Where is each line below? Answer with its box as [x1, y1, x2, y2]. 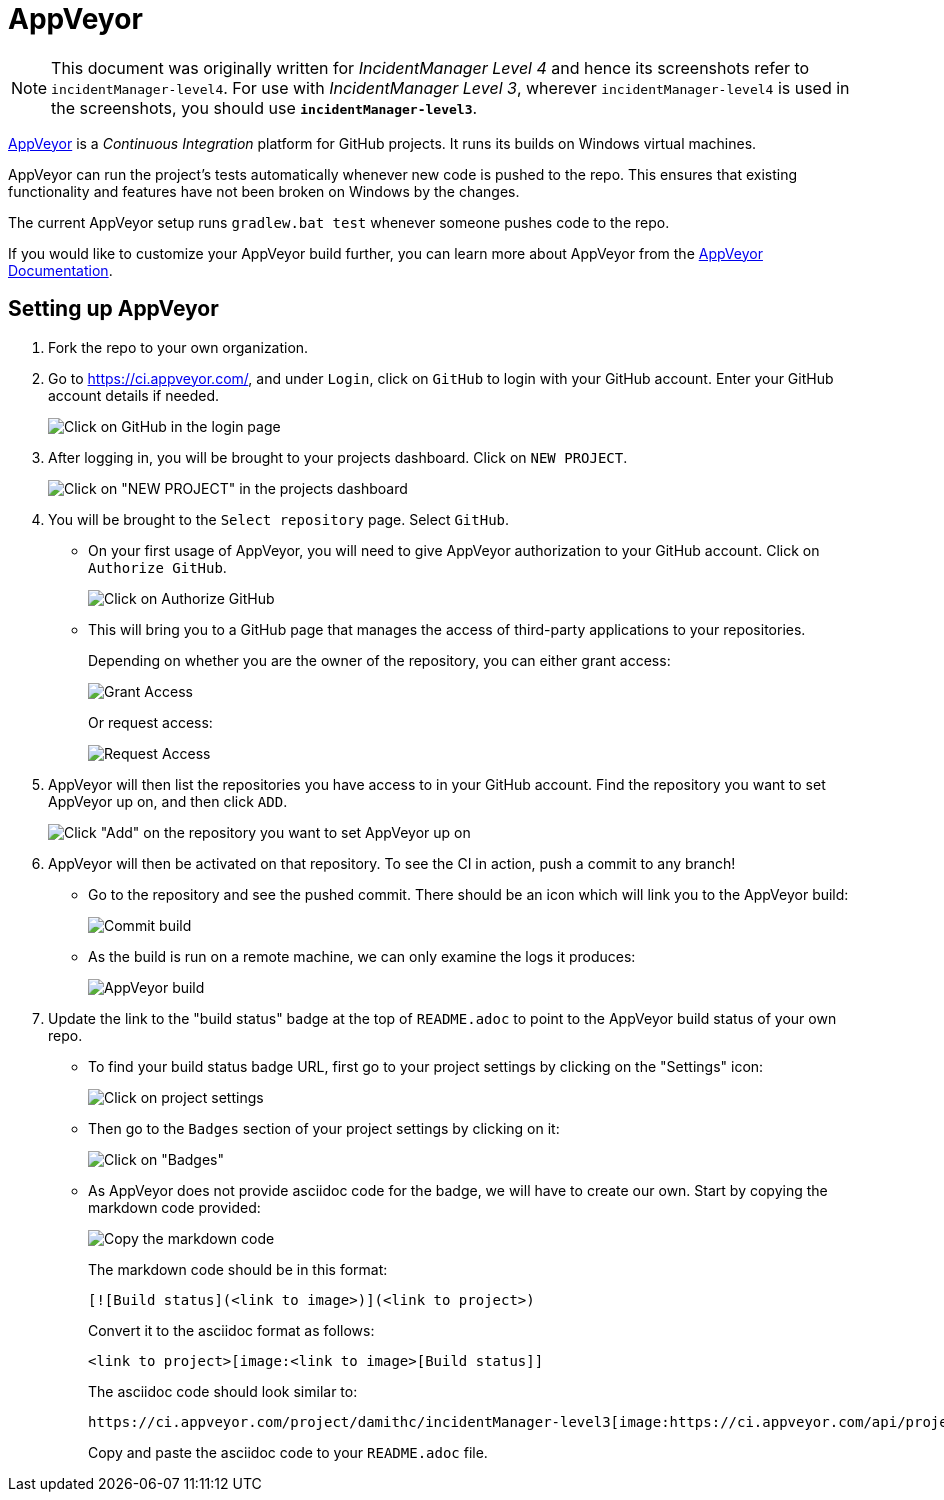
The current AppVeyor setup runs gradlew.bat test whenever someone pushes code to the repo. [8, 213, 670, 231]
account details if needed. [48, 386, 220, 404]
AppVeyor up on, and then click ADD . [48, 792, 288, 810]
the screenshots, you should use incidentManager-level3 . [51, 97, 478, 118]
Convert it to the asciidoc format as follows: [88, 1321, 375, 1339]
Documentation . [8, 261, 113, 279]
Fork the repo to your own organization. [48, 338, 309, 356]
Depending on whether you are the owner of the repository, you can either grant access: [88, 651, 671, 669]
